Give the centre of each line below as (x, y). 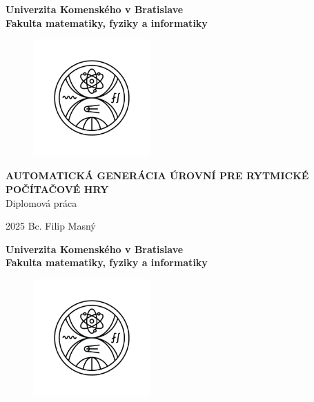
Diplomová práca (41, 202)
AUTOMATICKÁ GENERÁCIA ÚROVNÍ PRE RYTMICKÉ (157, 175)
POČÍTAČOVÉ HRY (57, 189)
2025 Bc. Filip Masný (51, 226)
